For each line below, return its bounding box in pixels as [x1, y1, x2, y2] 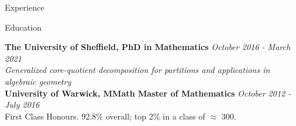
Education [5, 21, 42, 33]
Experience [5, 1, 45, 13]
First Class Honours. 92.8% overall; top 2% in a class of [5, 110, 205, 122]
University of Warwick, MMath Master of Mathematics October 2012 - [5, 87, 291, 99]
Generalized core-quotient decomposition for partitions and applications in [5, 64, 270, 76]
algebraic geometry [5, 75, 71, 87]
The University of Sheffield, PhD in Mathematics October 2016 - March [5, 41, 291, 53]
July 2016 [5, 98, 39, 111]
